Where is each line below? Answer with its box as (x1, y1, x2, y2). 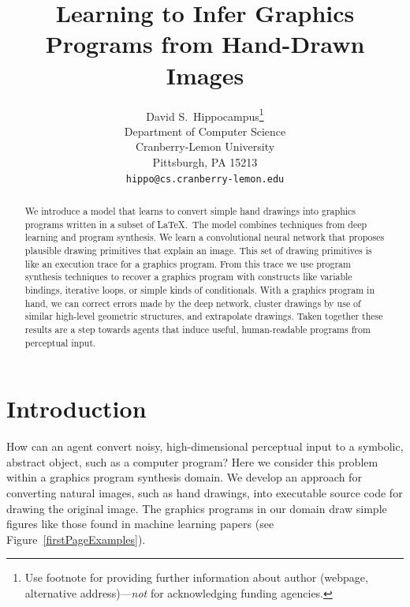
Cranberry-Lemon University (135, 138, 275, 155)
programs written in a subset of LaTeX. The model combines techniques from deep (24, 217, 367, 230)
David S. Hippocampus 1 (146, 105, 264, 124)
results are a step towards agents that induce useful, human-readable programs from (24, 322, 371, 335)
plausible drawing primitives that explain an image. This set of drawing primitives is (24, 243, 372, 257)
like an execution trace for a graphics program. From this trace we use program (24, 257, 351, 270)
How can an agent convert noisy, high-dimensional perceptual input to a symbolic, (6, 438, 404, 455)
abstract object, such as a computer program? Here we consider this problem (6, 453, 378, 470)
